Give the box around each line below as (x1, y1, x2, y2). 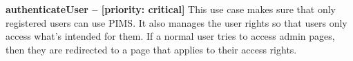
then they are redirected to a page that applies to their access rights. (6, 42, 297, 56)
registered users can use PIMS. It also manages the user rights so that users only (6, 15, 347, 29)
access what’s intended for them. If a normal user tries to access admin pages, (6, 29, 335, 43)
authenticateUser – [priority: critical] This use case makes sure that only (6, 2, 336, 16)
